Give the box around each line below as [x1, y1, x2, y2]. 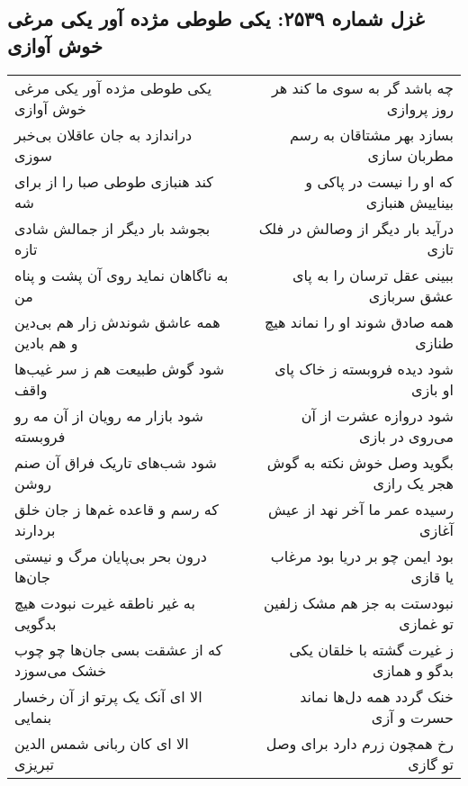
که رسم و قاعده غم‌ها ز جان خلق [14, 498, 219, 519]
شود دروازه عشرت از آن [301, 404, 454, 426]
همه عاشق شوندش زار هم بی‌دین [14, 311, 220, 332]
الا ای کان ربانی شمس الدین [14, 732, 189, 754]
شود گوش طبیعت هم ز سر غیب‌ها [14, 357, 225, 379]
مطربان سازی [367, 144, 454, 166]
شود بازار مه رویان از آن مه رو [14, 404, 203, 426]
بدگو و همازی [373, 659, 454, 681]
